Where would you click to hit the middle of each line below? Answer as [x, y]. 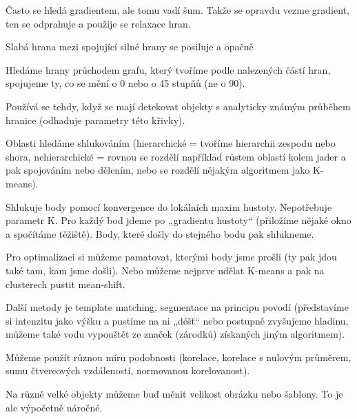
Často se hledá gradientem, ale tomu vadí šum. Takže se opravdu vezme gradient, [177, 10]
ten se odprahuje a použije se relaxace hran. [98, 23]
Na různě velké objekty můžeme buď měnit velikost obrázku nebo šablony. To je [174, 394]
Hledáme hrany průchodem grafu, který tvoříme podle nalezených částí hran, [168, 69]
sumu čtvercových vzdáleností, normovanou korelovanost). [128, 370]
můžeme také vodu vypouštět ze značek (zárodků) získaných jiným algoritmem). [175, 334]
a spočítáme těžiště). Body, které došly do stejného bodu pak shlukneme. [160, 233]
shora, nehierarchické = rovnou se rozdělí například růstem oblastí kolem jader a [176, 156]
